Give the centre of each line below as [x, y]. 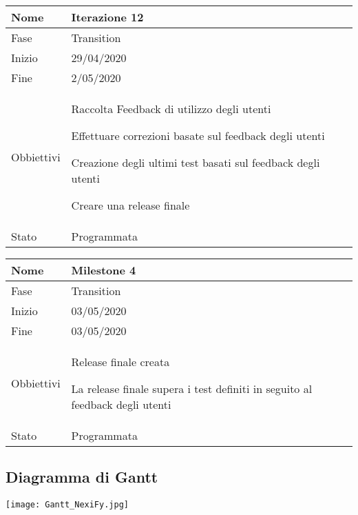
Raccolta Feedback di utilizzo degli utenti [171, 109]
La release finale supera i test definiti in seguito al [192, 388]
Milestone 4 [104, 270]
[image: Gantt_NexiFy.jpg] [67, 505]
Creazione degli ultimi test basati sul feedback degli [196, 162]
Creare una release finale [130, 205]
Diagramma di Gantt [82, 477]
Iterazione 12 [107, 17]
